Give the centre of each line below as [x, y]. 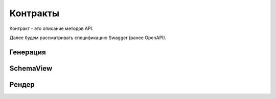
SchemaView [31, 68]
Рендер [22, 85]
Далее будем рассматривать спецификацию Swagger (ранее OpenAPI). [88, 38]
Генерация [28, 52]
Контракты [34, 13]
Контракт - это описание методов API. [51, 28]
